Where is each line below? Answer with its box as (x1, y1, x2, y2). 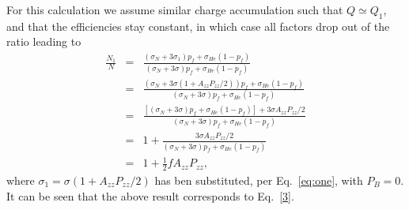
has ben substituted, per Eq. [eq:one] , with (154, 171, 363, 188)
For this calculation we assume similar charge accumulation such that (6, 2, 343, 17)
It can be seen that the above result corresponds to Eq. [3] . (6, 187, 294, 204)
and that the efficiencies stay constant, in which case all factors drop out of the (6, 17, 390, 34)
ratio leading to (6, 33, 81, 50)
